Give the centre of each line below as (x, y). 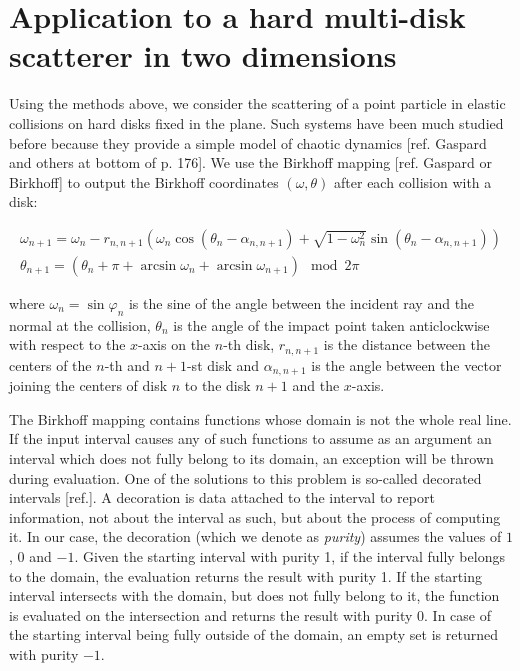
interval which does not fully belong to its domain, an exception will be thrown (251, 458)
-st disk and (223, 364)
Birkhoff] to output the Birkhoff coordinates (144, 181)
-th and (127, 364)
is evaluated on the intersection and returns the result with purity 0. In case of (250, 614)
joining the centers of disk (88, 385)
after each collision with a (413, 181)
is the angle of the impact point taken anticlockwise (331, 324)
